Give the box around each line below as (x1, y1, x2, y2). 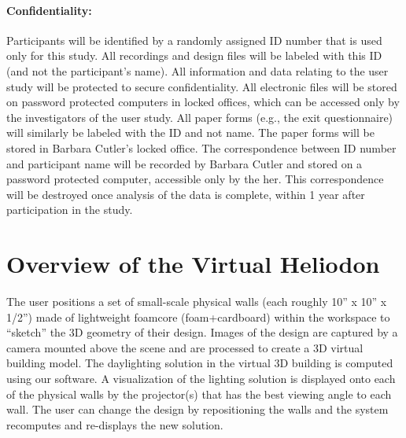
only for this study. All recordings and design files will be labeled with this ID (6, 47, 382, 64)
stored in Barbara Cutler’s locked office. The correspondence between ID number (6, 139, 397, 156)
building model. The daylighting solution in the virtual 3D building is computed (6, 355, 393, 371)
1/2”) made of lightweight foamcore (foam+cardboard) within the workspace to (6, 308, 390, 325)
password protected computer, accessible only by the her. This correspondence (6, 171, 384, 187)
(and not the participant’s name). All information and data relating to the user (6, 62, 389, 79)
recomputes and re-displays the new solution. (6, 416, 223, 432)
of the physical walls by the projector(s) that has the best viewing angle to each (6, 385, 392, 402)
